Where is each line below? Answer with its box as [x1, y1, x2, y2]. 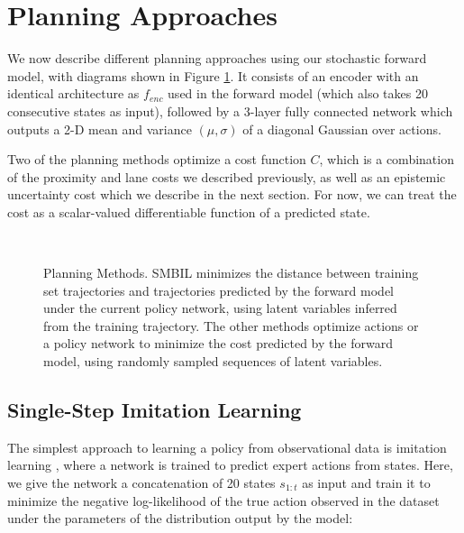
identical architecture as [7, 84, 140, 103]
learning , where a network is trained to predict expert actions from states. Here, [7, 455, 453, 474]
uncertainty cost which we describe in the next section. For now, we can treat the [7, 185, 457, 204]
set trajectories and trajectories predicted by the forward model [43, 280, 395, 299]
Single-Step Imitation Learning [7, 396, 302, 424]
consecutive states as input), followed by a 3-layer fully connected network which [7, 101, 453, 120]
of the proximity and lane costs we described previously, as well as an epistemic [7, 167, 446, 186]
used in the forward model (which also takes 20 [168, 84, 428, 103]
